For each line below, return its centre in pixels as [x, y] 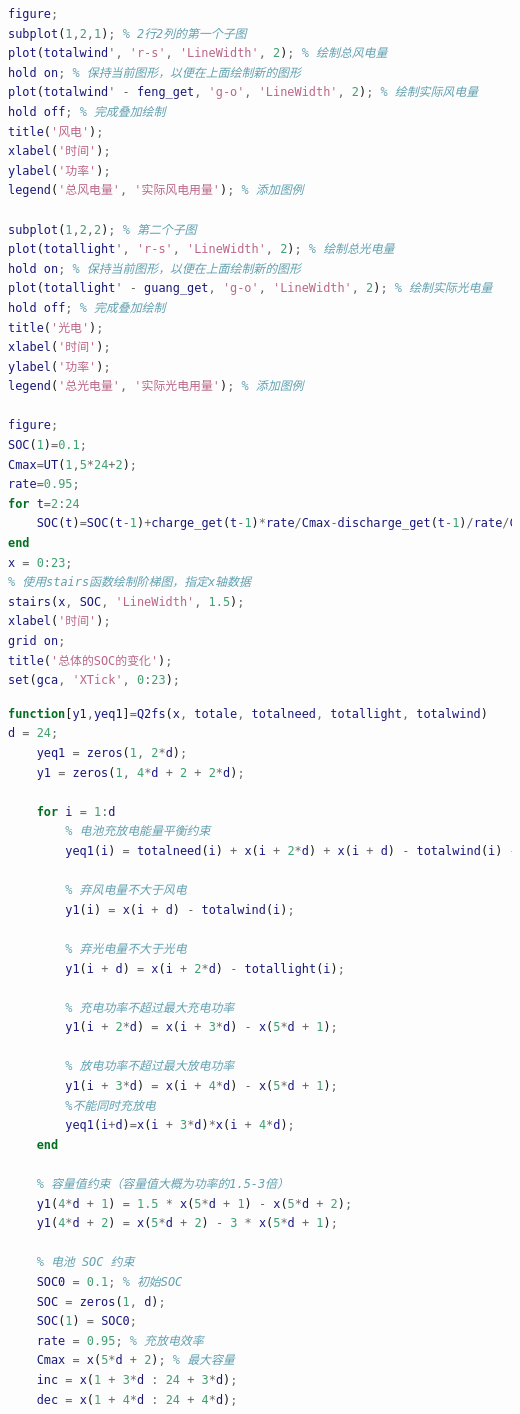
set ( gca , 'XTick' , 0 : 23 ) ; [94, 680]
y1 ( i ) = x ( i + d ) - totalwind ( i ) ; [180, 909]
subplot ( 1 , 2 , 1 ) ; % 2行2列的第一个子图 [127, 33]
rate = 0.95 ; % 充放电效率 [120, 1340]
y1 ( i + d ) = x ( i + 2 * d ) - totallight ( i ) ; [205, 968]
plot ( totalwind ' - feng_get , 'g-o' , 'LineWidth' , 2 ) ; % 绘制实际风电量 [243, 92]
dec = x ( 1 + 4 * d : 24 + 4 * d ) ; [137, 1399]
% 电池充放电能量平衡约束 [138, 831]
